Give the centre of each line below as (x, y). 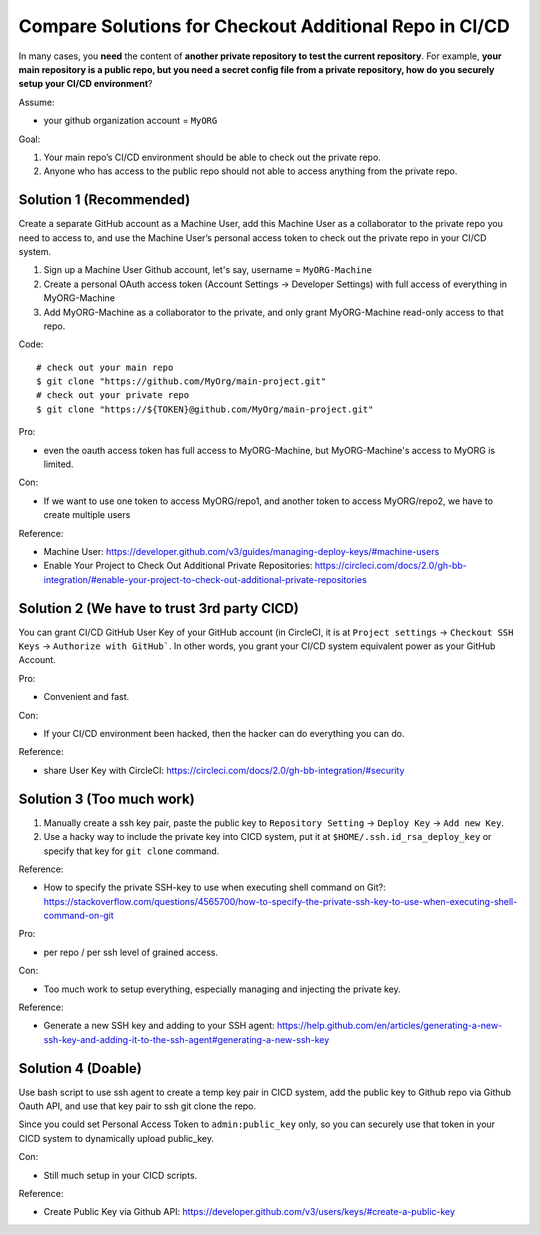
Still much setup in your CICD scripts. (120, 1175)
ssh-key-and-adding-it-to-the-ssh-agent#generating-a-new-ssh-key (186, 1039)
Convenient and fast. (86, 697)
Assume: (36, 102)
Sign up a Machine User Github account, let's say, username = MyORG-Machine (207, 270)
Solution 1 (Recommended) (104, 200)
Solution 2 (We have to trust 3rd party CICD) (158, 608)
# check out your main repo (105, 367)
